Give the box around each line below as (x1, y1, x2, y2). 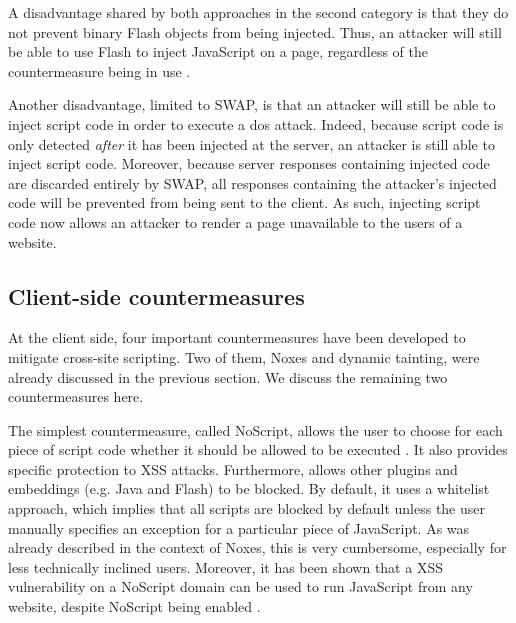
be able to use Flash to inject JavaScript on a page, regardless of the (8, 41, 429, 62)
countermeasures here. (8, 386, 144, 407)
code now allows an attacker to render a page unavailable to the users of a (8, 211, 463, 232)
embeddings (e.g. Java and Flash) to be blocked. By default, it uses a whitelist (8, 478, 490, 499)
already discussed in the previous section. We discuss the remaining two (8, 366, 448, 387)
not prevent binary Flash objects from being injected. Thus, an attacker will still (8, 21, 502, 42)
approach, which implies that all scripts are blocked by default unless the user (8, 498, 486, 519)
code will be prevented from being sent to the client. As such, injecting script (8, 192, 481, 213)
